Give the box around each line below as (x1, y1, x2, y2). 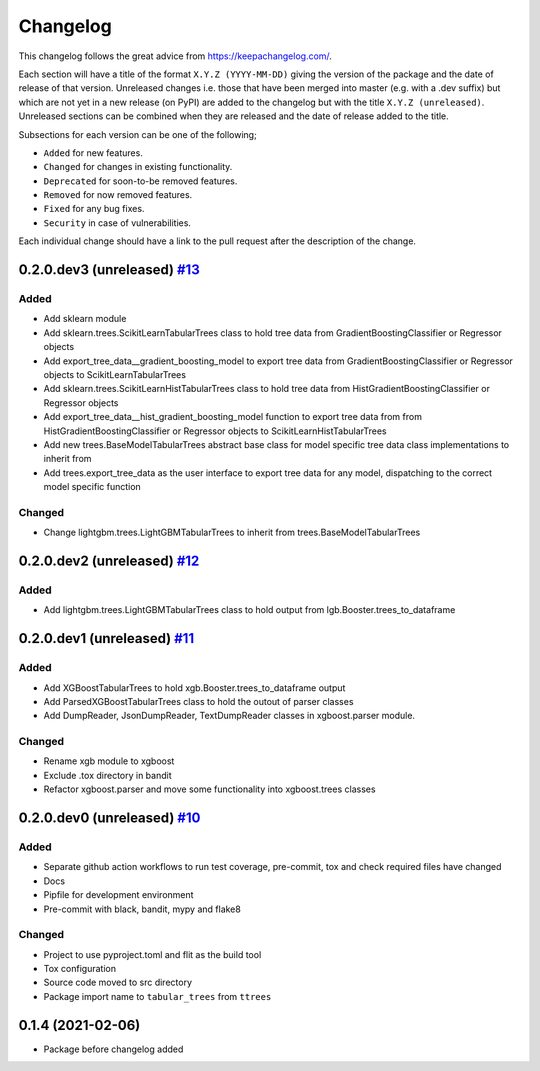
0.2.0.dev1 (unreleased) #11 (18, 630, 195, 647)
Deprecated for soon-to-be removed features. (43, 175, 238, 187)
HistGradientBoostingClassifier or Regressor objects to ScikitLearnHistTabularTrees (43, 425, 387, 437)
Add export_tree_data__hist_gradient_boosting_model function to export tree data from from (43, 411, 422, 423)
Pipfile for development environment (43, 889, 194, 901)
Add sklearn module (43, 313, 127, 325)
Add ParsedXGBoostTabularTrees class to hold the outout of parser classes (43, 695, 354, 707)
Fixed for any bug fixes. (43, 203, 145, 215)
